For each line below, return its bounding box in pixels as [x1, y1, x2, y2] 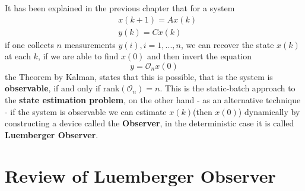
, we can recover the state [180, 38, 274, 50]
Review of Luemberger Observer [5, 163, 276, 187]
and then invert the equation [147, 50, 252, 62]
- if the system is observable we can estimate [5, 105, 167, 117]
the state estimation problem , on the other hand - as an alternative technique [5, 94, 301, 106]
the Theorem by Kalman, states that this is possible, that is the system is [5, 70, 273, 82]
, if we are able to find [37, 50, 119, 62]
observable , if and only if [5, 82, 101, 94]
